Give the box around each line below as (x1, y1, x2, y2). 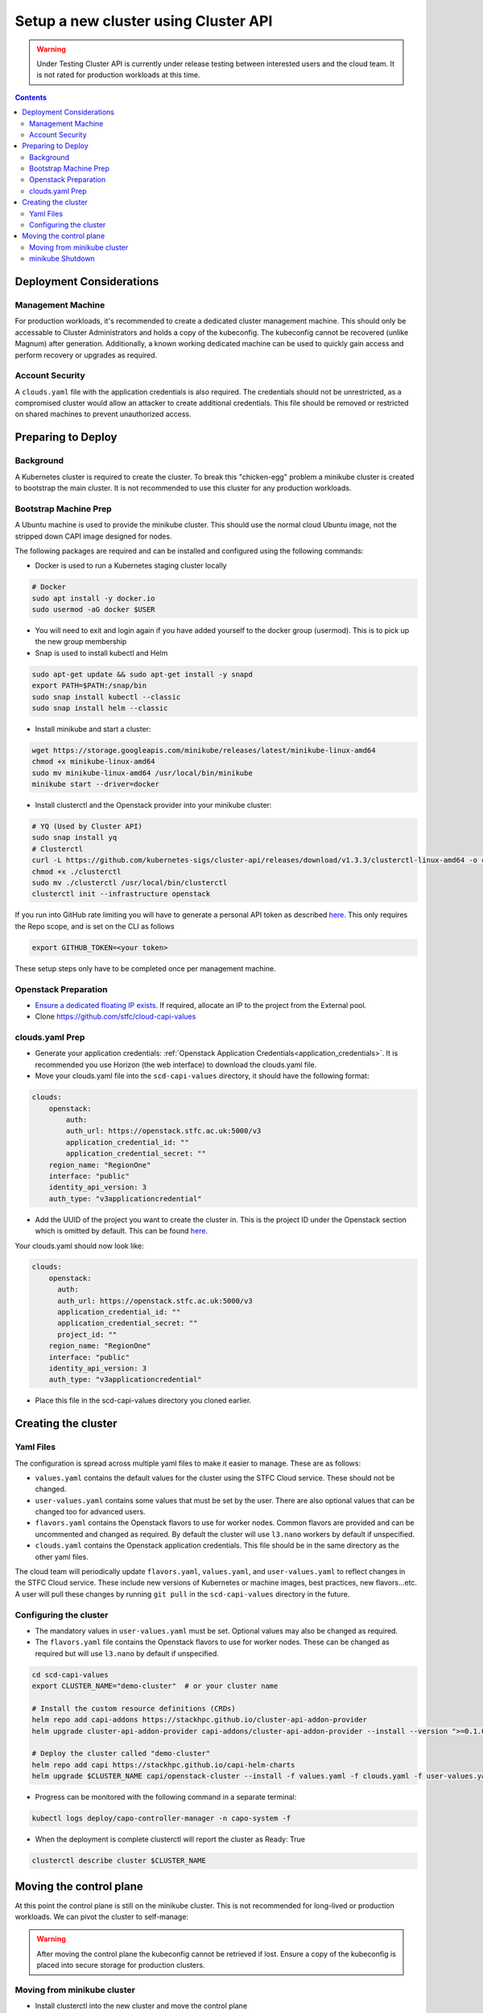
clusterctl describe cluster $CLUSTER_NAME (31, 1856, 207, 1866)
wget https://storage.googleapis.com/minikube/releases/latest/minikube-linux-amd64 (31, 746, 376, 754)
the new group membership (35, 637, 127, 647)
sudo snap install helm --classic (31, 703, 168, 713)
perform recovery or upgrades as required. (14, 350, 158, 360)
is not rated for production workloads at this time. (36, 70, 200, 80)
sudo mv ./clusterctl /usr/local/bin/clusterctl (31, 878, 228, 887)
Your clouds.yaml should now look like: (14, 1241, 144, 1250)
